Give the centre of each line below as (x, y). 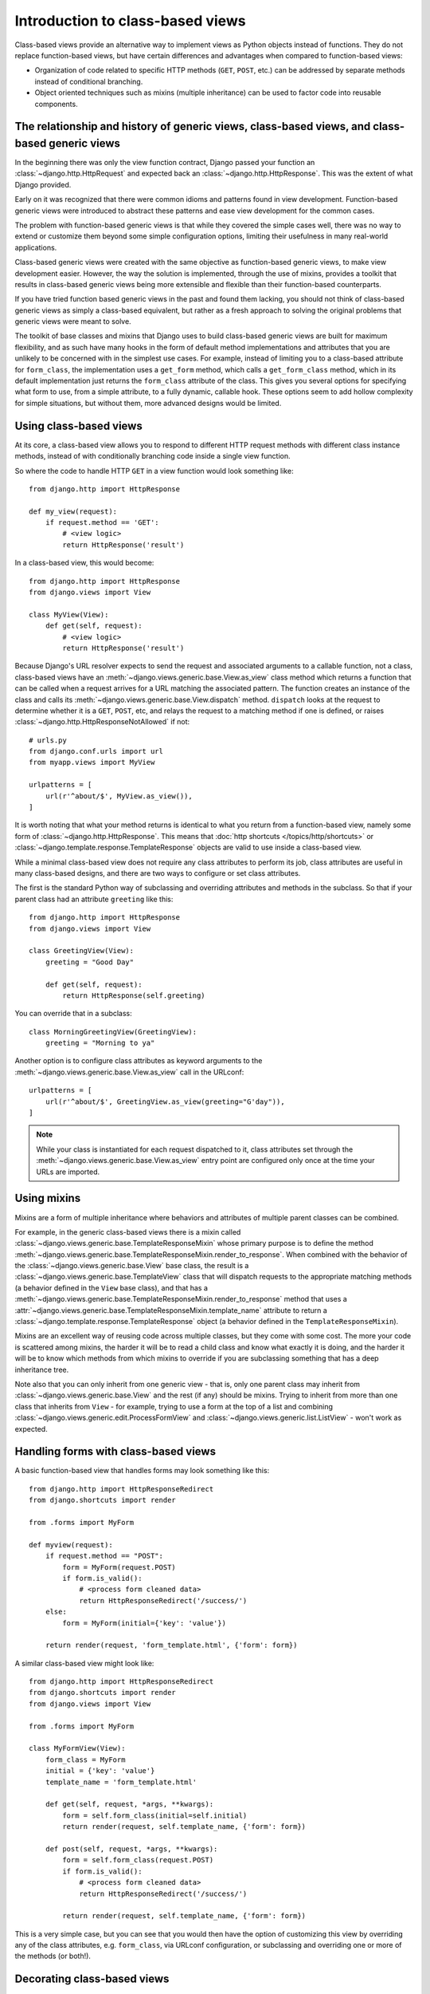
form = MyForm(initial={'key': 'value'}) (145, 1623)
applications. (36, 247)
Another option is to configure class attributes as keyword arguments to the (139, 1061)
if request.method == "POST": (104, 1556)
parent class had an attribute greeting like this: (94, 899)
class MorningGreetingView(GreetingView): (113, 1032)
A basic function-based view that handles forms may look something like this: (142, 1471)
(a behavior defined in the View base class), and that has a (111, 1287)
